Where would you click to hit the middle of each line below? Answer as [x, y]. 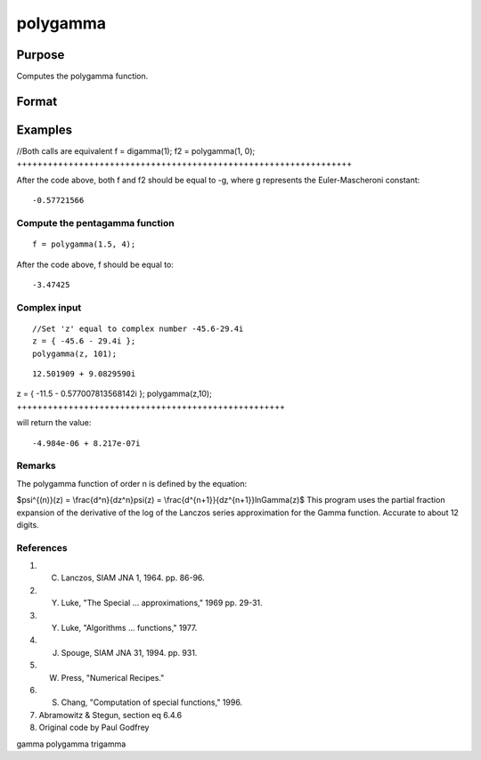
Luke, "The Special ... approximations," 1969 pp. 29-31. [162, 603]
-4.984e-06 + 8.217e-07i [86, 443]
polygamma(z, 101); [75, 353]
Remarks [37, 465]
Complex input [49, 307]
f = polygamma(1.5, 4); [84, 244]
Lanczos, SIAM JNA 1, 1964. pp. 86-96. [133, 578]
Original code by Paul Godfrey [94, 728]
